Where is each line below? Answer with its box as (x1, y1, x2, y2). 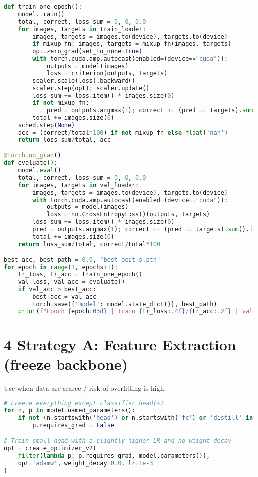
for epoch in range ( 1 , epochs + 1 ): (4, 264, 118, 271)
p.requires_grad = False (32, 421, 114, 429)
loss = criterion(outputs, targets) (46, 69, 168, 77)
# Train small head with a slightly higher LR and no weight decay (4, 437, 232, 445)
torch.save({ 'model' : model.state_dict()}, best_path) (32, 300, 217, 308)
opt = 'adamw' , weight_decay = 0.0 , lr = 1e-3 (18, 460, 153, 467)
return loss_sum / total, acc (18, 136, 111, 143)
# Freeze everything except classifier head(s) (4, 400, 164, 407)
